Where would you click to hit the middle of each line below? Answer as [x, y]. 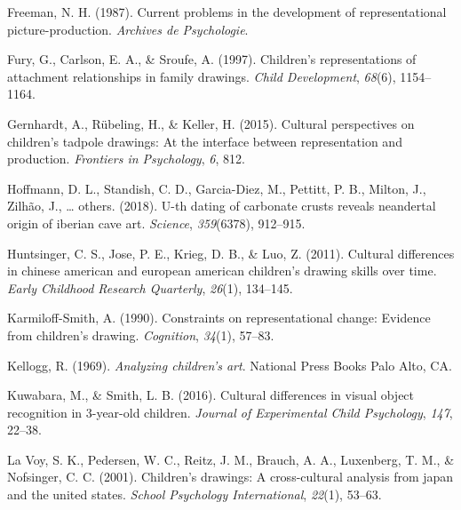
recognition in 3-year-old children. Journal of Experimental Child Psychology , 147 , [230, 412]
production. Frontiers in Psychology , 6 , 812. [126, 159]
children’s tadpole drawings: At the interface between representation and [205, 141]
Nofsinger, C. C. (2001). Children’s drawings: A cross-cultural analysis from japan [230, 477]
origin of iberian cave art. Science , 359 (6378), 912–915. [156, 223]
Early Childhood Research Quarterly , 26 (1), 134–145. [150, 287]
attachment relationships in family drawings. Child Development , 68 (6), [202, 76]
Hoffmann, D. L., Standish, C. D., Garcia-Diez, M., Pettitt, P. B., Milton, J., [217, 188]
